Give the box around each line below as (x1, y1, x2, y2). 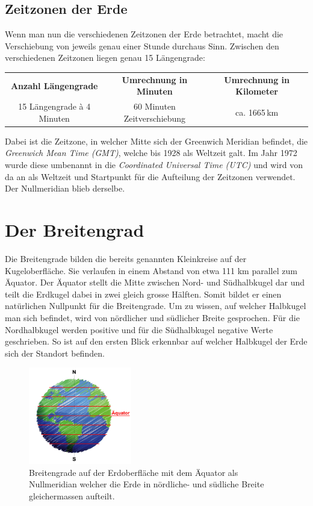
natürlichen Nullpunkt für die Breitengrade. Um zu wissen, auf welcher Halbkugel (5, 299, 306, 312)
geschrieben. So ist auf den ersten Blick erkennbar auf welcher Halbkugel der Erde (5, 335, 308, 348)
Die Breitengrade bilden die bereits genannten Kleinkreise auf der (5, 252, 247, 264)
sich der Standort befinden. (5, 346, 105, 359)
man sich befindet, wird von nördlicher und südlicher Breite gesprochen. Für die (5, 311, 300, 323)
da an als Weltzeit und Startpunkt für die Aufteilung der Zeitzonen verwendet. (5, 170, 296, 183)
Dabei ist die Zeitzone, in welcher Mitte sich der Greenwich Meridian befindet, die (5, 134, 308, 147)
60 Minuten (133, 100, 176, 113)
